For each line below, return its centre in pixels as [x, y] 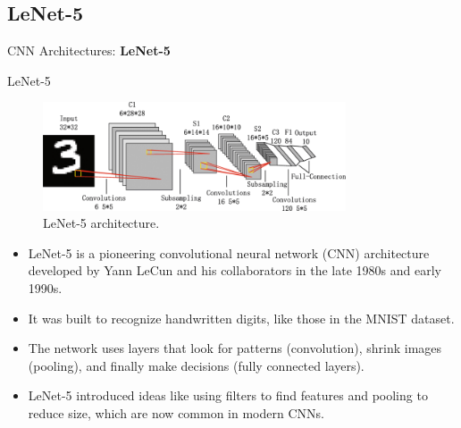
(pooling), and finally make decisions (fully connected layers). [196, 365]
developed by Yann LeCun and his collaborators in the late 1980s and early [235, 270]
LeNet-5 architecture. [101, 223]
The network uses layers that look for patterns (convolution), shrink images [235, 348]
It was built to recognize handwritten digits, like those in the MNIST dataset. [241, 318]
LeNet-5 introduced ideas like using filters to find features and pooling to [228, 395]
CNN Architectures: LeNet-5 [89, 50]
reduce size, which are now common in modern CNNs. [176, 413]
